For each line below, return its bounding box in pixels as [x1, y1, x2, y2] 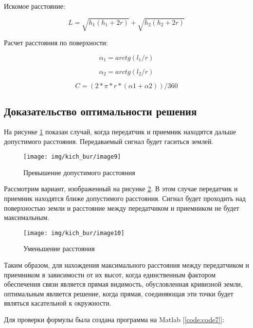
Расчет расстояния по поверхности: [4, 37, 108, 48]
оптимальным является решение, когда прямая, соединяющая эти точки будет [4, 288, 234, 298]
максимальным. [4, 212, 50, 222]
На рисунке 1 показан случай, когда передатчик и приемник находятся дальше [4, 126, 236, 136]
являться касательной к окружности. [4, 298, 111, 308]
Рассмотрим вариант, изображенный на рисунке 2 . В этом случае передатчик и [4, 183, 238, 194]
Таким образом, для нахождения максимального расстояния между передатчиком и [4, 260, 250, 270]
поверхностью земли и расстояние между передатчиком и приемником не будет [4, 202, 239, 213]
